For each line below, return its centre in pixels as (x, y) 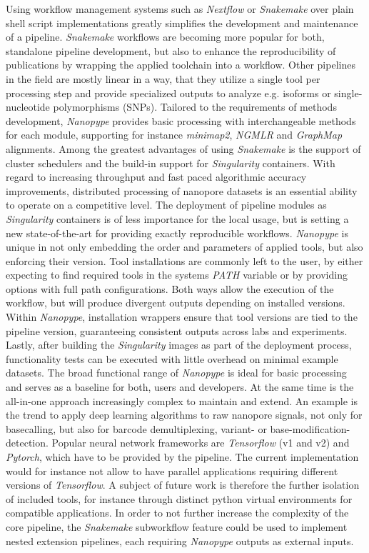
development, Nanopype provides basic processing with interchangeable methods (181, 120)
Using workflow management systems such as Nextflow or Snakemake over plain (180, 9)
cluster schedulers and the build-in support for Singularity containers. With (171, 163)
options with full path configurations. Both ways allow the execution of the (170, 288)
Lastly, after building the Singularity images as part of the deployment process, (179, 345)
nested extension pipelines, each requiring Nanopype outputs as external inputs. (180, 540)
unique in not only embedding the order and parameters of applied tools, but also (184, 247)
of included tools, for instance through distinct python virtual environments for (179, 498)
